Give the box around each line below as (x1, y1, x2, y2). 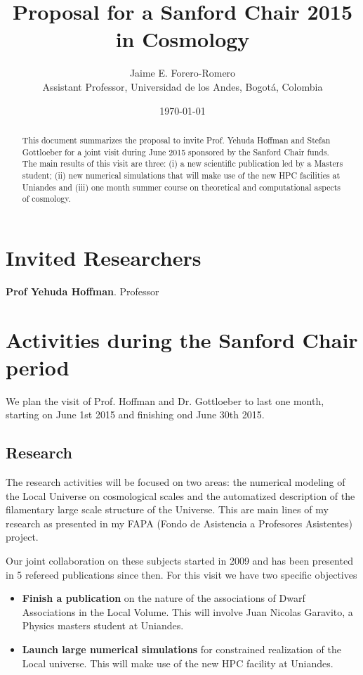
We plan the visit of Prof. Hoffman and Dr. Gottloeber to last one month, (6, 393, 324, 408)
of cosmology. (22, 193, 71, 205)
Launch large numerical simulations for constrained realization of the (22, 642, 341, 656)
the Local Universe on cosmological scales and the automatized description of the (6, 488, 355, 503)
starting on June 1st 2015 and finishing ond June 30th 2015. (6, 407, 265, 422)
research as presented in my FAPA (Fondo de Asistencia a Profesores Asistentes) (6, 515, 353, 530)
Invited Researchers (6, 243, 202, 271)
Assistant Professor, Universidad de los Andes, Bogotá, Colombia (42, 79, 323, 94)
